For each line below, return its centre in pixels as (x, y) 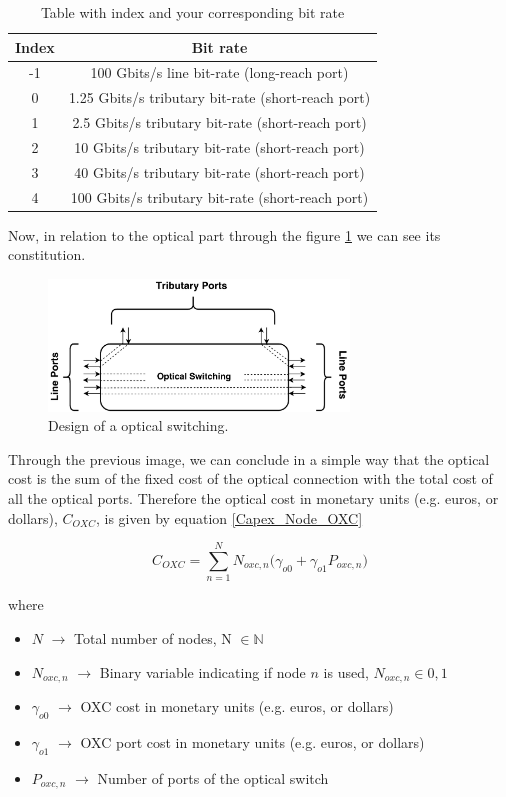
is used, (346, 671)
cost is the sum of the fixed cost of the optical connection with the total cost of (250, 478)
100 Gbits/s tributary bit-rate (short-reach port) (219, 196)
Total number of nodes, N (153, 637)
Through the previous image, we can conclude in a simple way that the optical (249, 458)
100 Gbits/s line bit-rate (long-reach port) (219, 72)
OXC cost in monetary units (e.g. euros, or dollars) (237, 705)
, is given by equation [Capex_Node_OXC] (229, 517)
